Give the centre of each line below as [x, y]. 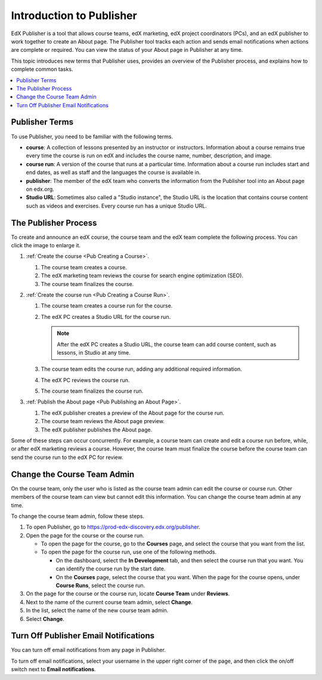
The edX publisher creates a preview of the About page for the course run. [133, 413]
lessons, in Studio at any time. [94, 352]
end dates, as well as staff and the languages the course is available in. [113, 172]
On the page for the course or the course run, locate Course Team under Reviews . [128, 594]
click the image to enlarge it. [46, 245]
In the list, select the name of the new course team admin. [97, 610]
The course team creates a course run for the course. [107, 306]
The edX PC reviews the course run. [85, 380]
